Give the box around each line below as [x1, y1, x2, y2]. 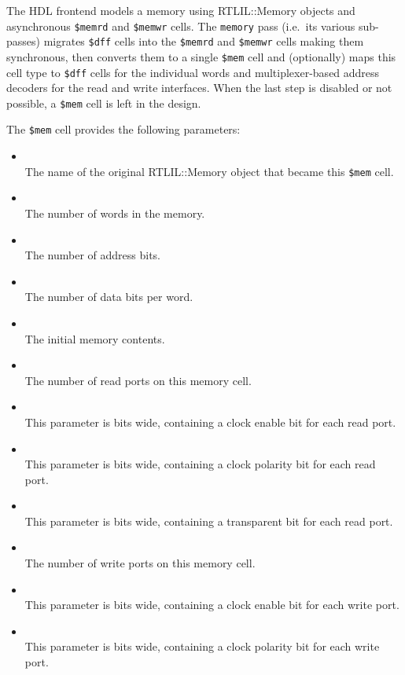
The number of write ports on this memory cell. [24, 555, 256, 571]
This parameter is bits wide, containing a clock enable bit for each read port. [24, 413, 396, 430]
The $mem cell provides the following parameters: [6, 121, 241, 138]
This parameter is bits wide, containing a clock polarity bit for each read [24, 456, 376, 472]
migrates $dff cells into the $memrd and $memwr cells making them [43, 33, 364, 50]
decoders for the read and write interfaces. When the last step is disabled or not [6, 79, 392, 96]
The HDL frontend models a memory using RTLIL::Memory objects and [6, 2, 355, 18]
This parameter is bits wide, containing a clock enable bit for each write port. [24, 596, 399, 613]
